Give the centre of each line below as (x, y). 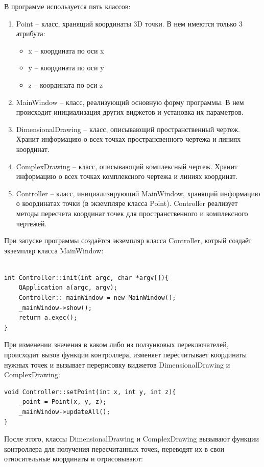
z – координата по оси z (66, 84)
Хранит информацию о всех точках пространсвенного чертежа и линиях (128, 139)
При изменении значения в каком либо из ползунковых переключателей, (116, 344)
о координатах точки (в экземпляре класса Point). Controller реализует (127, 203)
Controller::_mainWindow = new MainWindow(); (97, 298)
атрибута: (31, 33)
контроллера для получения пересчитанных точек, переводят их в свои (114, 448)
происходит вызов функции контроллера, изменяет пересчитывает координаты (126, 355)
